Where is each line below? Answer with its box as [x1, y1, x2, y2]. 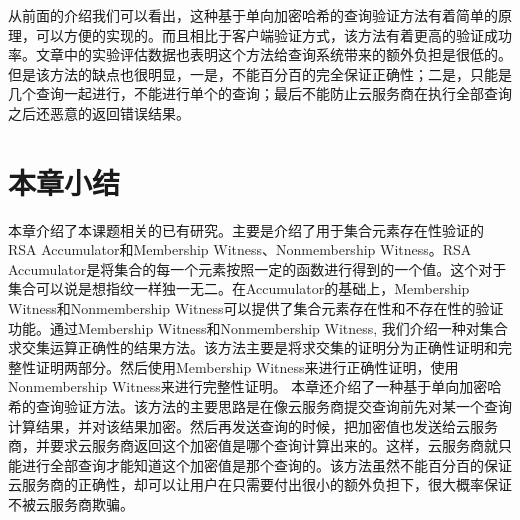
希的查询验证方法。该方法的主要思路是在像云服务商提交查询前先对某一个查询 [8, 396, 512, 417]
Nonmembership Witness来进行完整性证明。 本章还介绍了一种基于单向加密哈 [8, 376, 502, 397]
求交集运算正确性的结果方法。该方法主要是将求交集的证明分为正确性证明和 [8, 337, 498, 358]
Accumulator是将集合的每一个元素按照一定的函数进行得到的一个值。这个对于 [8, 258, 507, 279]
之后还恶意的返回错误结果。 [8, 102, 190, 123]
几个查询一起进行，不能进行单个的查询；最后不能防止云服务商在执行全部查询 [8, 83, 512, 104]
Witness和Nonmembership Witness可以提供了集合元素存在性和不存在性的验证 [8, 298, 504, 319]
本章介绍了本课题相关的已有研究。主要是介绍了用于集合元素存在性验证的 [8, 219, 484, 240]
